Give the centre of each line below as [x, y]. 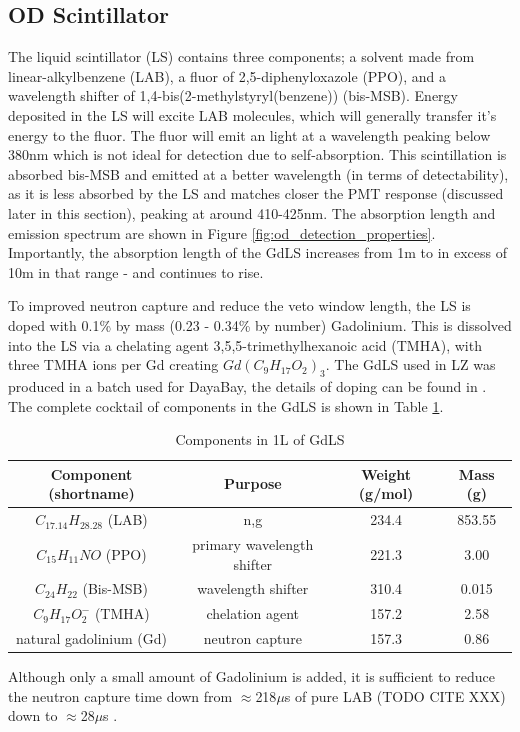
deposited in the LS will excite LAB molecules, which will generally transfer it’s [252, 114]
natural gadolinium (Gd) [91, 638]
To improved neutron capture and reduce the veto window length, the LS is [239, 305]
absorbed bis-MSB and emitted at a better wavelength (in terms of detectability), [258, 173]
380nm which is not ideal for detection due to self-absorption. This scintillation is [257, 154]
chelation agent [253, 613]
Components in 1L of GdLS [260, 439]
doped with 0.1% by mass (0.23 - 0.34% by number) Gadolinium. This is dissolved [260, 324]
